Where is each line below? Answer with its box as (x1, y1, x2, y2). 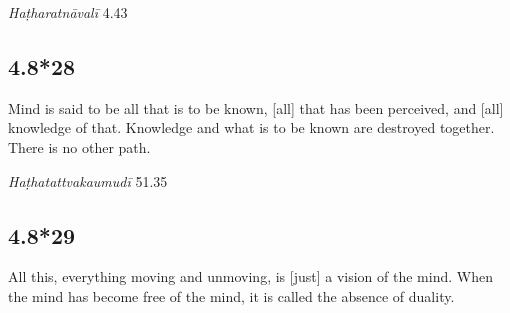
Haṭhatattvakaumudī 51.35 (8, 170, 168, 191)
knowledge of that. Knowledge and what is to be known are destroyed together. (8, 117, 495, 138)
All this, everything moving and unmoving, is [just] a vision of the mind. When (8, 266, 493, 287)
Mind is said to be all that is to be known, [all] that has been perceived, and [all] (8, 97, 504, 118)
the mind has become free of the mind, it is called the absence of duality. (8, 285, 455, 306)
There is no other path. (8, 136, 151, 157)
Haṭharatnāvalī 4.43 (8, 2, 128, 22)
